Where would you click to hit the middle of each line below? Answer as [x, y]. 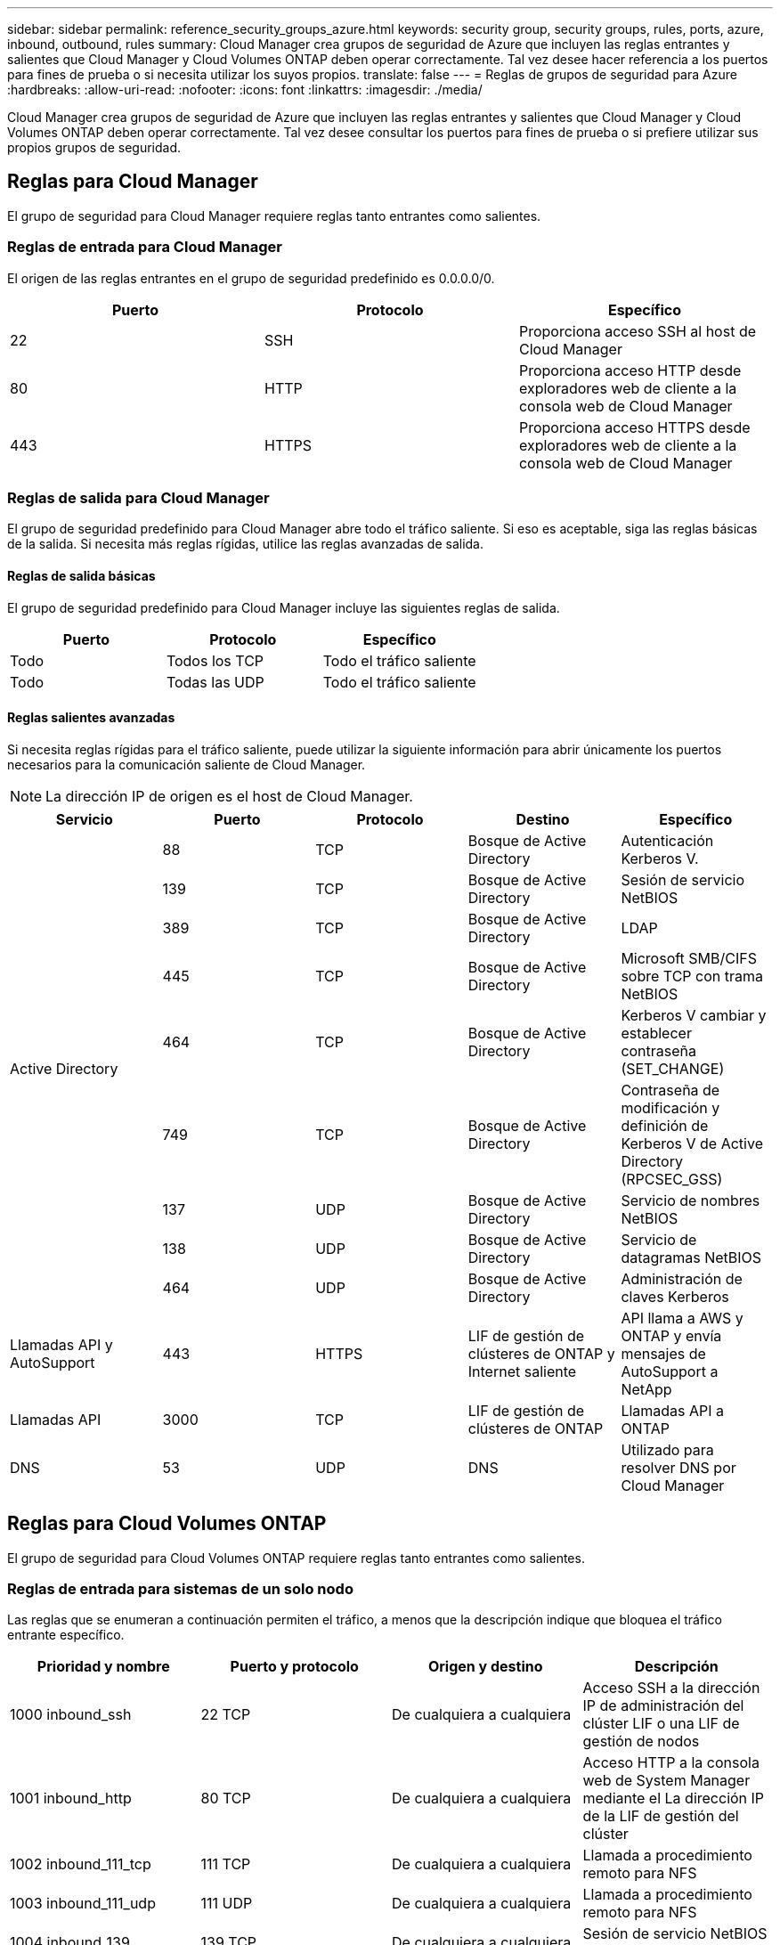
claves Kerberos [675, 1296]
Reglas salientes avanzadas [91, 718]
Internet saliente [522, 1371]
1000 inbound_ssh [71, 1715]
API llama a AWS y [682, 1318]
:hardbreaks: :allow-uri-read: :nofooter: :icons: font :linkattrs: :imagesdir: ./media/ [245, 90]
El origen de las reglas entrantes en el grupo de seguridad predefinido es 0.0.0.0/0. [251, 278]
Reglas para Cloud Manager [133, 182]
